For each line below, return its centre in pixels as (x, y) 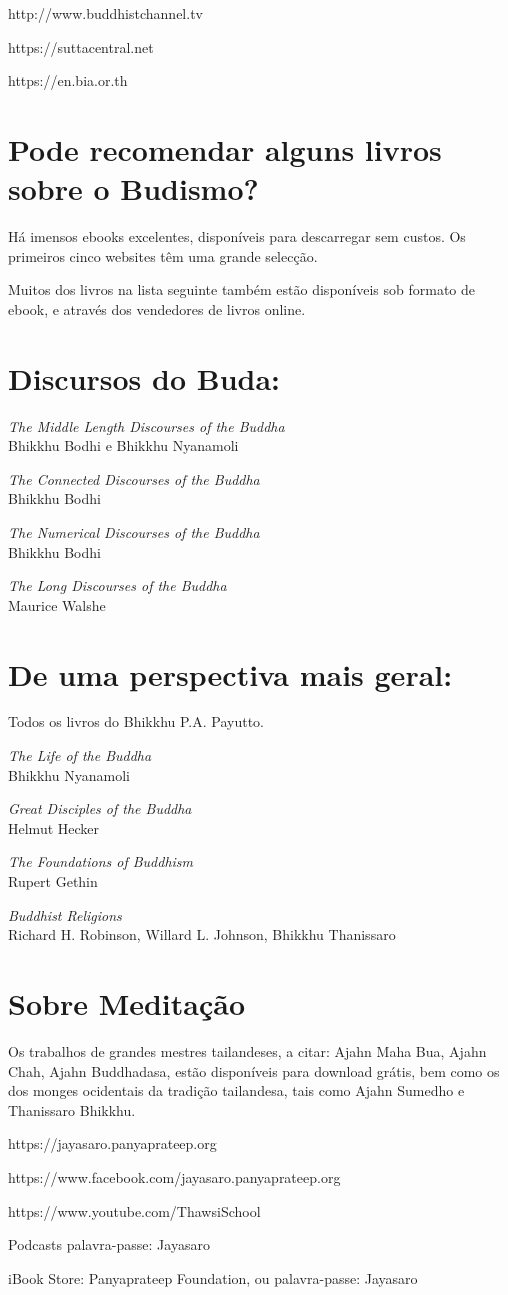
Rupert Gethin (53, 881)
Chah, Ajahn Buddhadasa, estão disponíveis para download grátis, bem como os (254, 1070)
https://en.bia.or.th (68, 80)
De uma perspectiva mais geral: (230, 673)
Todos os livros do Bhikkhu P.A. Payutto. (136, 721)
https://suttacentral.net (81, 46)
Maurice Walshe (57, 604)
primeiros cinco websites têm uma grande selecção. (163, 255)
